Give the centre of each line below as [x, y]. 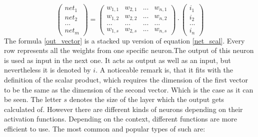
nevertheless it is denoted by [47, 70]
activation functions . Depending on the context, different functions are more [120, 119]
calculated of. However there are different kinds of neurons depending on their [123, 109]
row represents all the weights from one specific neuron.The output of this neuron [129, 50]
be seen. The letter [33, 99]
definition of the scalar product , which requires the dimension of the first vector [126, 79]
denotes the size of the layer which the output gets [147, 99]
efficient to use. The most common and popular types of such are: [105, 128]
